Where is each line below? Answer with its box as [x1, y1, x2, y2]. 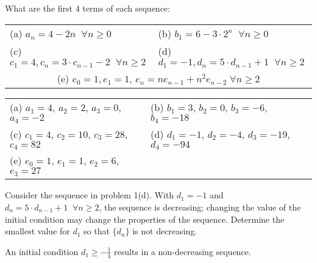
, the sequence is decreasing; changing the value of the [99, 201, 301, 213]
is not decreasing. [132, 225, 198, 237]
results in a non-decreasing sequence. [113, 245, 251, 258]
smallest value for [5, 225, 70, 237]
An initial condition [5, 245, 79, 258]
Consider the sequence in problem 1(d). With [5, 189, 174, 201]
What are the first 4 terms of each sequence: [5, 2, 170, 14]
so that [84, 225, 110, 237]
